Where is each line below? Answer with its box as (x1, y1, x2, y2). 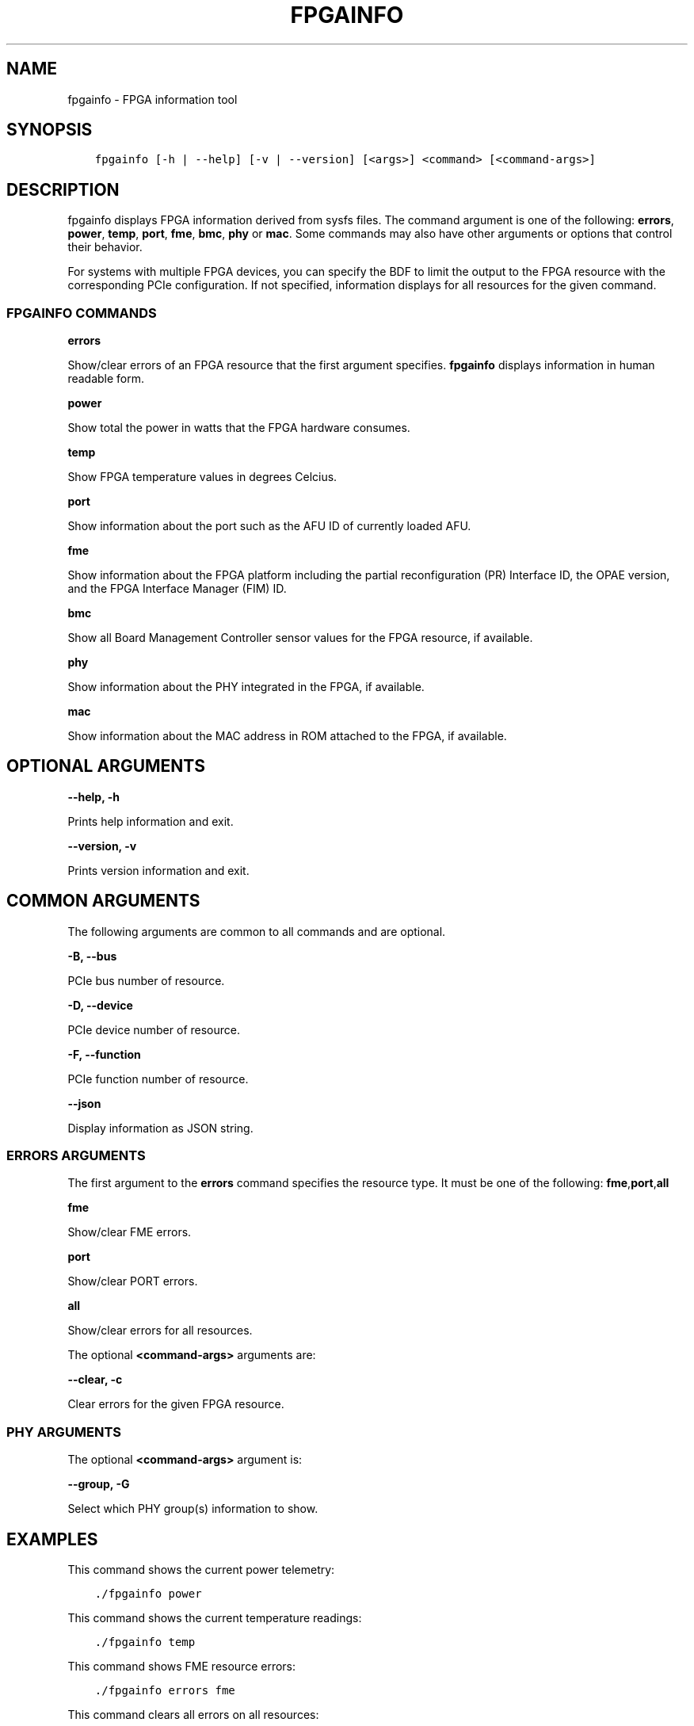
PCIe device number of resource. (67, 1022, 240, 1037)
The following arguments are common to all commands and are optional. (67, 924, 446, 938)
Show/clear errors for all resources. (67, 1323, 253, 1338)
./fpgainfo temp (94, 1636, 196, 1649)
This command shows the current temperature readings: (67, 1611, 362, 1625)
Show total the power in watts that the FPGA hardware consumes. (67, 421, 410, 435)
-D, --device (67, 998, 133, 1012)
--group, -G (67, 1477, 130, 1491)
